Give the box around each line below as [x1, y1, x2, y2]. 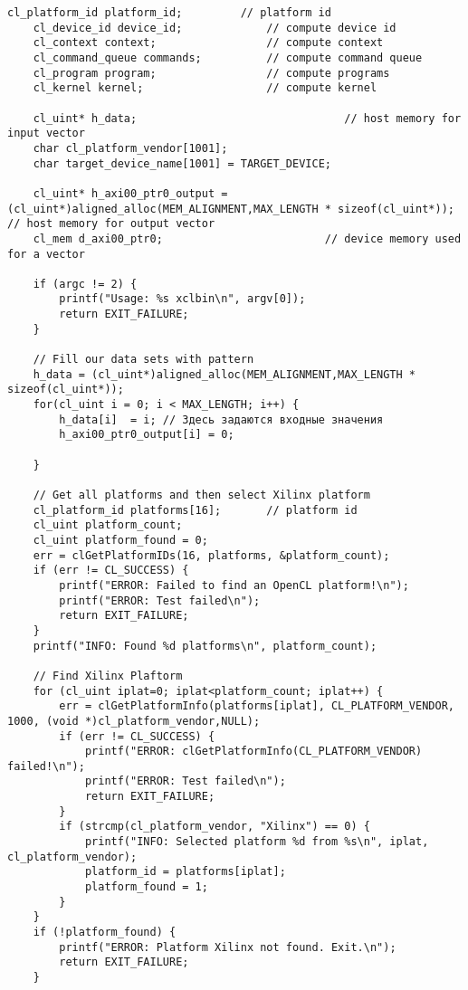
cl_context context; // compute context [33, 36, 384, 50]
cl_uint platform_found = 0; [33, 533, 208, 547]
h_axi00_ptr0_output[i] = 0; [59, 428, 234, 442]
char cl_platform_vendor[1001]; [33, 141, 228, 155]
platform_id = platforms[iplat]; [84, 865, 286, 879]
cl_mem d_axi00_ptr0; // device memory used [33, 232, 462, 245]
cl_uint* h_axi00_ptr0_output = [33, 186, 228, 200]
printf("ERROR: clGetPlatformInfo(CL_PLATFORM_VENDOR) [84, 745, 423, 758]
